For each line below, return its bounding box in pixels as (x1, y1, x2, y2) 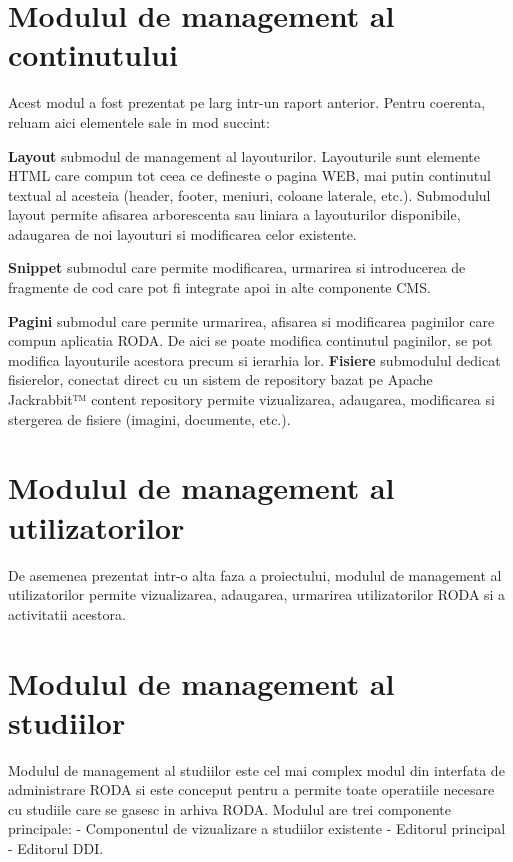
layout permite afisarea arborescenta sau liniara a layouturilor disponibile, (8, 204, 461, 225)
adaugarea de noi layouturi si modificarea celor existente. (8, 223, 357, 244)
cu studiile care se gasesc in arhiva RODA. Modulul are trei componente (8, 798, 451, 819)
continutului (8, 34, 178, 75)
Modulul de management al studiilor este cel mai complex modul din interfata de (8, 759, 505, 780)
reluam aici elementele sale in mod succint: (8, 111, 270, 132)
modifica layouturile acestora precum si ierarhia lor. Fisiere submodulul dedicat (8, 349, 501, 370)
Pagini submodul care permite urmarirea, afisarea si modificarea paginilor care (8, 310, 495, 331)
